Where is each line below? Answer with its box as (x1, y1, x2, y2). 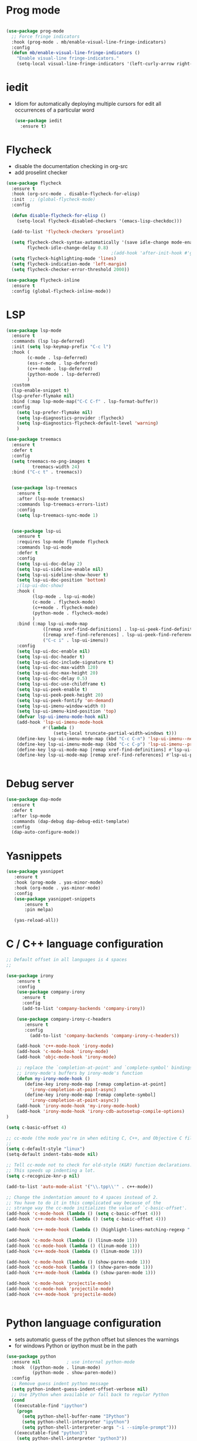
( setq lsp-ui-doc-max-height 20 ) (16, 670, 98, 676)
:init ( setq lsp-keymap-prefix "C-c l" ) (11, 344, 111, 350)
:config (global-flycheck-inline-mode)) (11, 288, 111, 294)
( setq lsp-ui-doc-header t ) (16, 654, 85, 660)
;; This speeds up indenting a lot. (6, 1168, 96, 1173)
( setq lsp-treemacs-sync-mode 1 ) (16, 512, 98, 518)
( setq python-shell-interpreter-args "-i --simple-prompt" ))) (21, 1425, 177, 1430)
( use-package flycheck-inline (6, 277, 80, 283)
